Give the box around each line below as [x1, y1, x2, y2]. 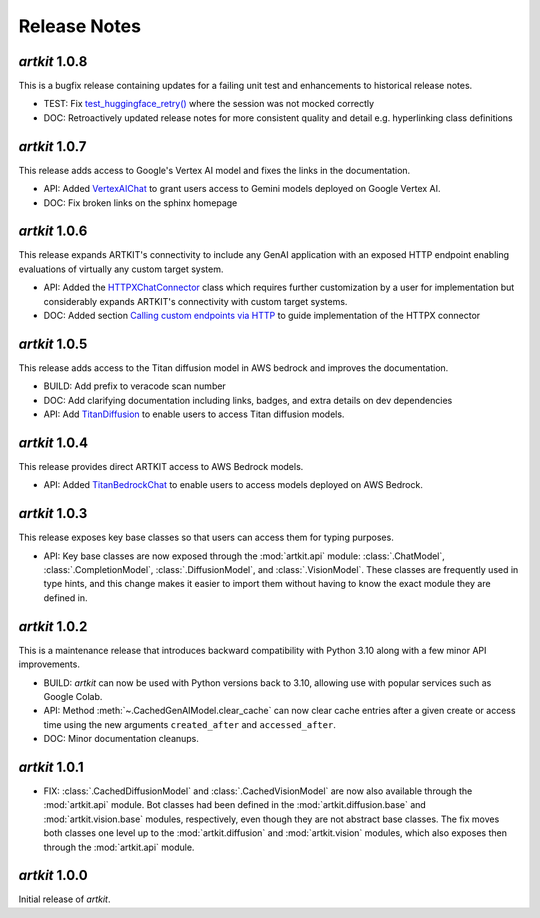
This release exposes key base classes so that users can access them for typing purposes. [18, 531, 394, 544]
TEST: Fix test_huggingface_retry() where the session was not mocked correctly [43, 98, 375, 110]
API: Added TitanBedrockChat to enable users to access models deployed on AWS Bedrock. [43, 479, 424, 491]
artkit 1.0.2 [18, 618, 88, 635]
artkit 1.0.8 [18, 53, 88, 70]
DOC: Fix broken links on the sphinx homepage [43, 196, 238, 209]
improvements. [18, 658, 80, 670]
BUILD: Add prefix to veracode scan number [43, 380, 227, 392]
